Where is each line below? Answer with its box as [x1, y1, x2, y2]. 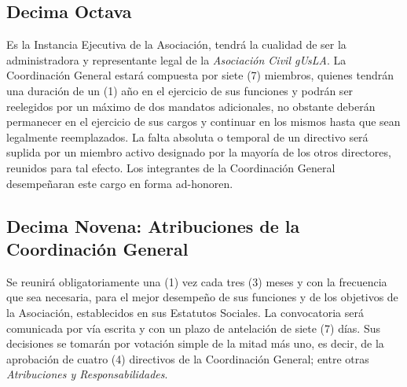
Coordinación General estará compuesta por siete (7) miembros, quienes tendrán [6, 67, 394, 83]
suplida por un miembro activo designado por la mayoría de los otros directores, [6, 144, 391, 160]
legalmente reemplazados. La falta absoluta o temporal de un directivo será [6, 128, 368, 145]
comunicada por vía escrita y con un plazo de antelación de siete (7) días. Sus [6, 319, 380, 336]
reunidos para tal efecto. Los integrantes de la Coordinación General [6, 159, 335, 175]
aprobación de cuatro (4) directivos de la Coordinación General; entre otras [6, 350, 369, 367]
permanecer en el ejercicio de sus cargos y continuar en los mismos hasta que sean [6, 113, 401, 130]
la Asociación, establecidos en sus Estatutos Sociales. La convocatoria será [6, 304, 364, 320]
